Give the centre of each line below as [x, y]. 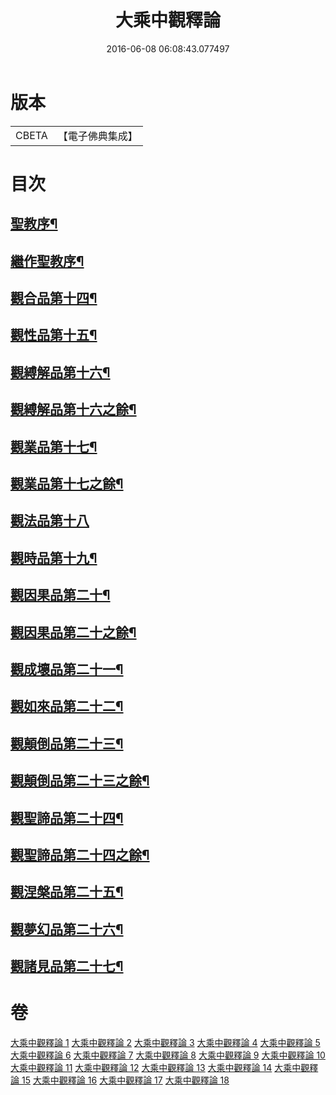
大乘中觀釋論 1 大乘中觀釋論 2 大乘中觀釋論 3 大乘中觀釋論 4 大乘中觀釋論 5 [165, 1043]
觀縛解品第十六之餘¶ [73, 409]
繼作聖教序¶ [47, 261]
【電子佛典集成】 [97, 136]
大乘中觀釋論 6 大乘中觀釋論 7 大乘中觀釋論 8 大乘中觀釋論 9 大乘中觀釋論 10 [168, 1055]
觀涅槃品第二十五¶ [67, 892]
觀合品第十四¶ [54, 298]
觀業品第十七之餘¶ [67, 484]
